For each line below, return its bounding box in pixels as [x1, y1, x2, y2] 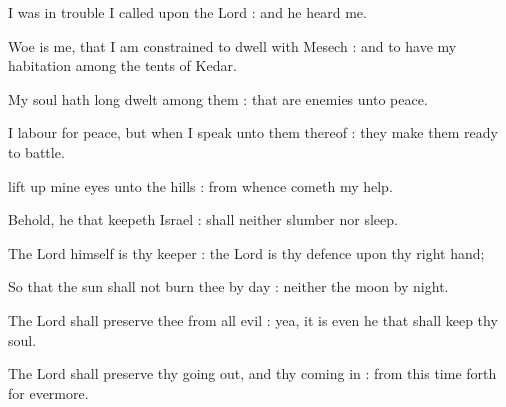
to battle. [8, 141, 65, 162]
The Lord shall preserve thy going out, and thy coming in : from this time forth [8, 363, 497, 384]
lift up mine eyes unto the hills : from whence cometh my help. [8, 175, 393, 196]
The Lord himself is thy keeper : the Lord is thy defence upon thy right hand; [8, 242, 485, 263]
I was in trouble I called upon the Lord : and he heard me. [8, 2, 367, 22]
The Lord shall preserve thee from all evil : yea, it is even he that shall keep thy [8, 309, 498, 330]
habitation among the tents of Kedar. [8, 55, 237, 76]
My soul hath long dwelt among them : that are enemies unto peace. [8, 88, 428, 109]
